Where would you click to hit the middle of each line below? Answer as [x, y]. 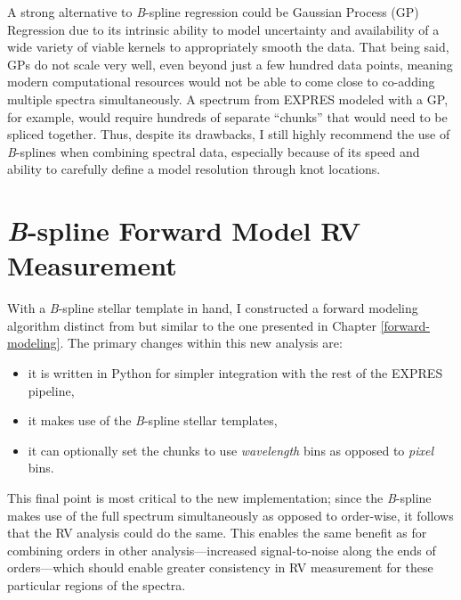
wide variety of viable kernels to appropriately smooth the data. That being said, [228, 47]
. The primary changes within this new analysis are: [201, 343]
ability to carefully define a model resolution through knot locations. [194, 169]
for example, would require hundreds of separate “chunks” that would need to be [227, 116]
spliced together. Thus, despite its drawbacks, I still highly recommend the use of [229, 134]
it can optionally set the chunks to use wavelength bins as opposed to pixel [230, 450]
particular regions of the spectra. [97, 584]
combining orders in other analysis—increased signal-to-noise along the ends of [222, 550]
